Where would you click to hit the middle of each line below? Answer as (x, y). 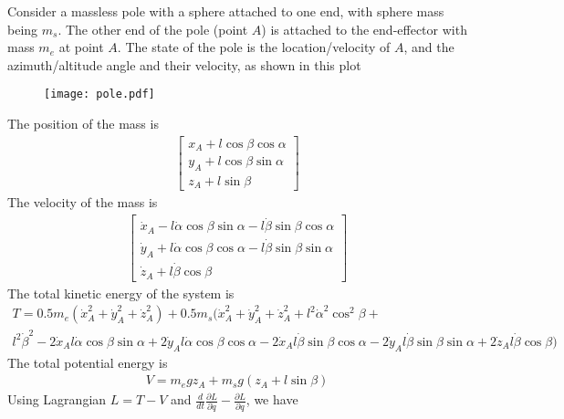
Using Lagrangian (57, 399)
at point (81, 47)
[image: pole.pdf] (99, 94)
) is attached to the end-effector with (364, 29)
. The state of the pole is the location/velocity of (254, 47)
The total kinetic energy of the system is (121, 293)
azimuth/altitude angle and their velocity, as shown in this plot (184, 64)
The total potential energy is (88, 362)
